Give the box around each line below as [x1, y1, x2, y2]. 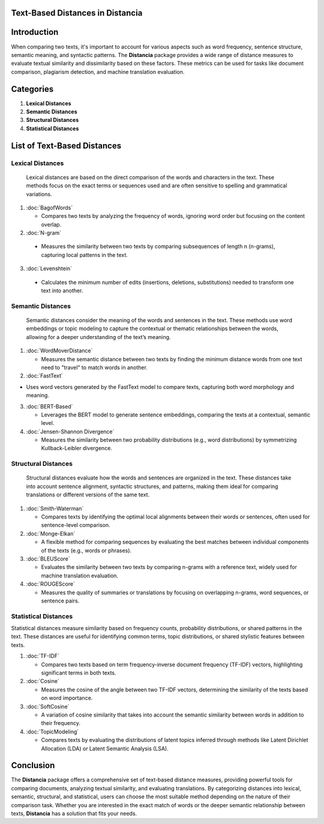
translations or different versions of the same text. [26, 491, 150, 498]
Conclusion [11, 760, 55, 771]
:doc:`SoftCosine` [26, 703, 70, 710]
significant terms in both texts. [41, 669, 116, 676]
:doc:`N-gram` [26, 229, 62, 236]
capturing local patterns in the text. [41, 251, 128, 258]
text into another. [41, 287, 83, 294]
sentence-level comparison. [41, 522, 110, 529]
